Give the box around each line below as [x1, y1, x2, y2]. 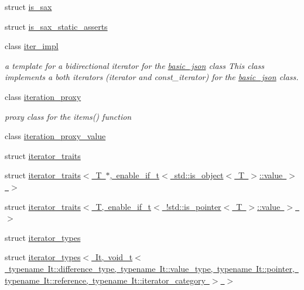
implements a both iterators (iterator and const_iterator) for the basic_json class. [5, 71, 299, 83]
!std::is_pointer [166, 200, 221, 212]
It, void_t [95, 251, 133, 263]
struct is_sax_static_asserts [5, 20, 108, 32]
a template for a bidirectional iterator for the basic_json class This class [5, 59, 264, 71]
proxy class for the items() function [5, 110, 132, 122]
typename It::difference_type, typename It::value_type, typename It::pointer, [8, 262, 295, 274]
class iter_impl [5, 40, 59, 52]
